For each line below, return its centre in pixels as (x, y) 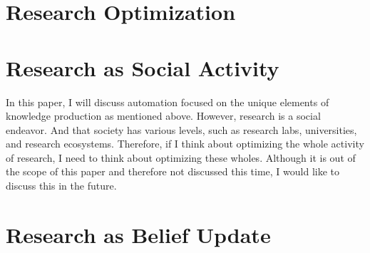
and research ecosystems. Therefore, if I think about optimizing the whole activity (185, 144)
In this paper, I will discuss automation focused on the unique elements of (168, 102)
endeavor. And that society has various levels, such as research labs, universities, (181, 129)
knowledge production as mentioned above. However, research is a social (163, 116)
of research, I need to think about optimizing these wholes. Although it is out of (181, 157)
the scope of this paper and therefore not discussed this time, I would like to (173, 171)
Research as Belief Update (138, 234)
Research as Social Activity (143, 67)
